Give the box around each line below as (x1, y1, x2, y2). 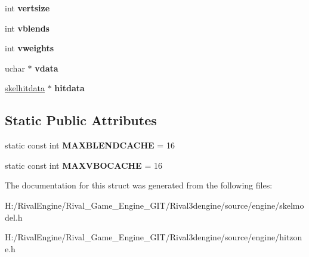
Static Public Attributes (5, 111, 157, 129)
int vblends (5, 21, 50, 34)
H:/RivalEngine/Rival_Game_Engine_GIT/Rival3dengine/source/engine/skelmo (5, 199, 304, 211)
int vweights (5, 42, 54, 54)
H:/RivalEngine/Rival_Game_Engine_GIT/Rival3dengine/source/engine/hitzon (5, 231, 302, 243)
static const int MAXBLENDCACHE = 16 (5, 139, 175, 151)
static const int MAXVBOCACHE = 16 (5, 159, 162, 171)
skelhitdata (5, 82, 45, 94)
